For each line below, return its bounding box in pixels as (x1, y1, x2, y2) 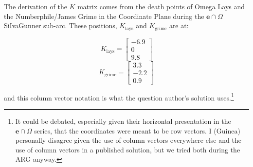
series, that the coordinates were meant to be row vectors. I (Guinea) (34, 125, 240, 135)
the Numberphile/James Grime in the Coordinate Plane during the (4, 11, 204, 21)
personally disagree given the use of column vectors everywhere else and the (15, 135, 241, 145)
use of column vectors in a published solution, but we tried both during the (15, 144, 240, 154)
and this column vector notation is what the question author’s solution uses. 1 (4, 91, 234, 102)
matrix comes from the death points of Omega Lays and (77, 1, 245, 11)
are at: (169, 20, 189, 31)
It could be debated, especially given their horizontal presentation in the (15, 116, 231, 126)
